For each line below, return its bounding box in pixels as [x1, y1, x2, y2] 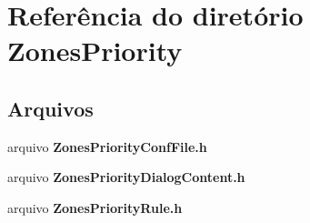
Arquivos [7, 94, 94, 122]
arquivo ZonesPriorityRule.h [7, 198, 183, 217]
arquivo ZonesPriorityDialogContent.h [7, 167, 245, 187]
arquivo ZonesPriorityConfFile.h [7, 137, 207, 156]
